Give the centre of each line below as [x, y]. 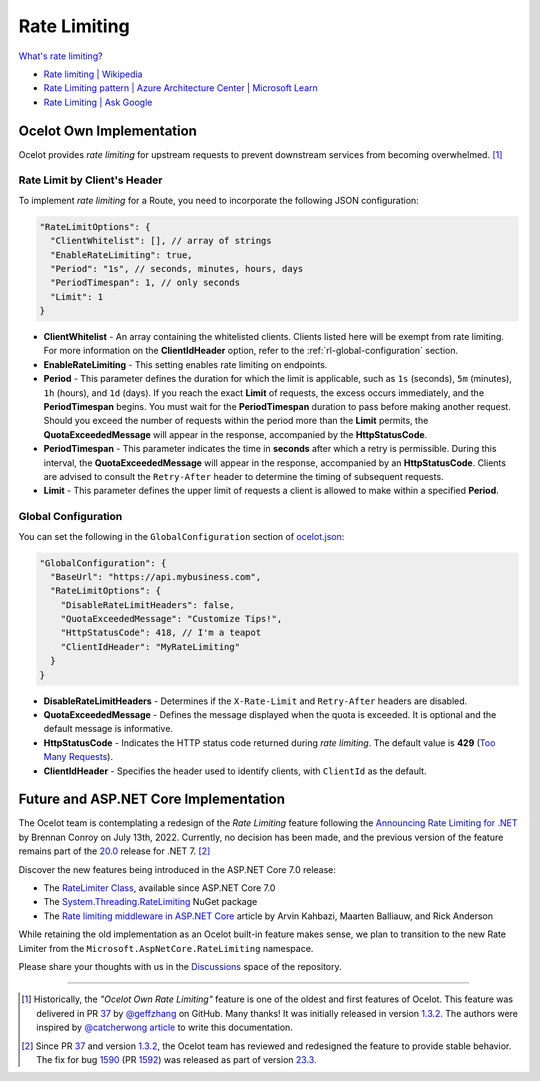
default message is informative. [108, 729]
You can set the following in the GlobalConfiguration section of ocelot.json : [181, 536]
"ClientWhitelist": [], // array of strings [161, 241]
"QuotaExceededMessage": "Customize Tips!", [171, 619]
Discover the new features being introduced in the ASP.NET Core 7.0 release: [177, 869]
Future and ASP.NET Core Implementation [151, 799]
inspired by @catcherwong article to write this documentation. [165, 1027]
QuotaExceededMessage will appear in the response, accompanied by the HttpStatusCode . [235, 434]
